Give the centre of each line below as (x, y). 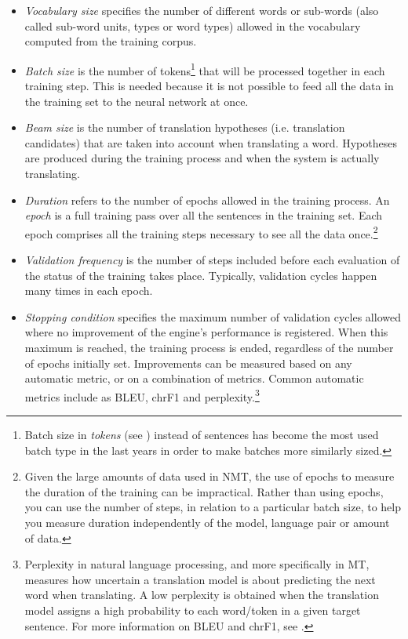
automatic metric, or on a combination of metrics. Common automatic (194, 378)
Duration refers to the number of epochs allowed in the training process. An (207, 200)
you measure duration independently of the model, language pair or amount (207, 522)
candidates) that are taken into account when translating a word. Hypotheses (211, 142)
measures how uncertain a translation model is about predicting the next (200, 579)
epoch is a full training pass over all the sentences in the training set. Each (204, 215)
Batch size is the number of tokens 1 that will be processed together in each (205, 69)
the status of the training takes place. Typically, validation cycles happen (201, 275)
